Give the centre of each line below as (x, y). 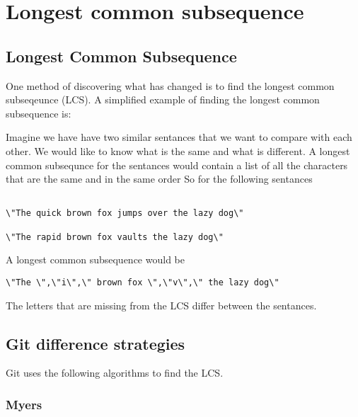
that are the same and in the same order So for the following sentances (159, 179)
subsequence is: (39, 113)
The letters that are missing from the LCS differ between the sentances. (161, 305)
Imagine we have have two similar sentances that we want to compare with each (179, 137)
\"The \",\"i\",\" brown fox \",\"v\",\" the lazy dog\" (143, 282)
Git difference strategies (96, 343)
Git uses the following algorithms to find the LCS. (115, 373)
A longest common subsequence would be (95, 259)
